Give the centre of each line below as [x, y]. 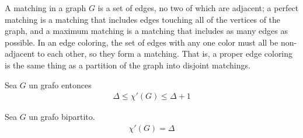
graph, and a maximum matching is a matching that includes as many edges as [146, 31]
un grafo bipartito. [62, 117]
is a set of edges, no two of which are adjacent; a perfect [198, 8]
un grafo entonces [60, 84]
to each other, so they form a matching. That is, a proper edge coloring [165, 54]
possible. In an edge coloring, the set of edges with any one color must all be [142, 42]
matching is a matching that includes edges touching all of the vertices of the [143, 19]
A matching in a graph [46, 8]
